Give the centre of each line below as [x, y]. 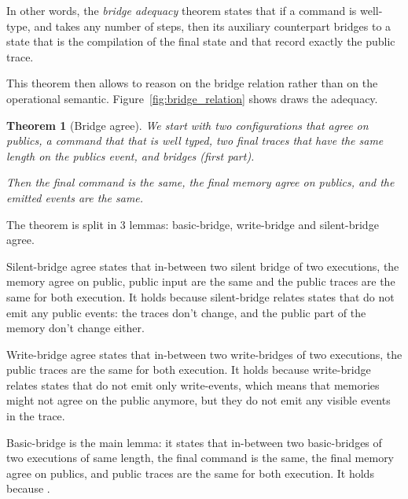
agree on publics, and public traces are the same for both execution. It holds [190, 473]
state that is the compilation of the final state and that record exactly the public [201, 41]
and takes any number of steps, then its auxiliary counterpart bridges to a [213, 26]
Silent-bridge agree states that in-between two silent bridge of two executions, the [203, 266]
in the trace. [36, 416]
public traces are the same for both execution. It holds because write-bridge [189, 370]
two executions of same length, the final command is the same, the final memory [200, 458]
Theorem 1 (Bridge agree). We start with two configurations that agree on [187, 125]
